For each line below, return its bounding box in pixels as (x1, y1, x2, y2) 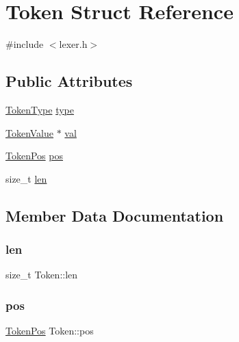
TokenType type (5, 102, 74, 116)
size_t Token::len (5, 267, 78, 282)
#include (5, 37, 44, 51)
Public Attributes (5, 70, 133, 92)
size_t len (5, 171, 47, 185)
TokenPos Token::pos (5, 324, 94, 338)
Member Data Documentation (5, 205, 224, 226)
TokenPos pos (5, 148, 63, 163)
